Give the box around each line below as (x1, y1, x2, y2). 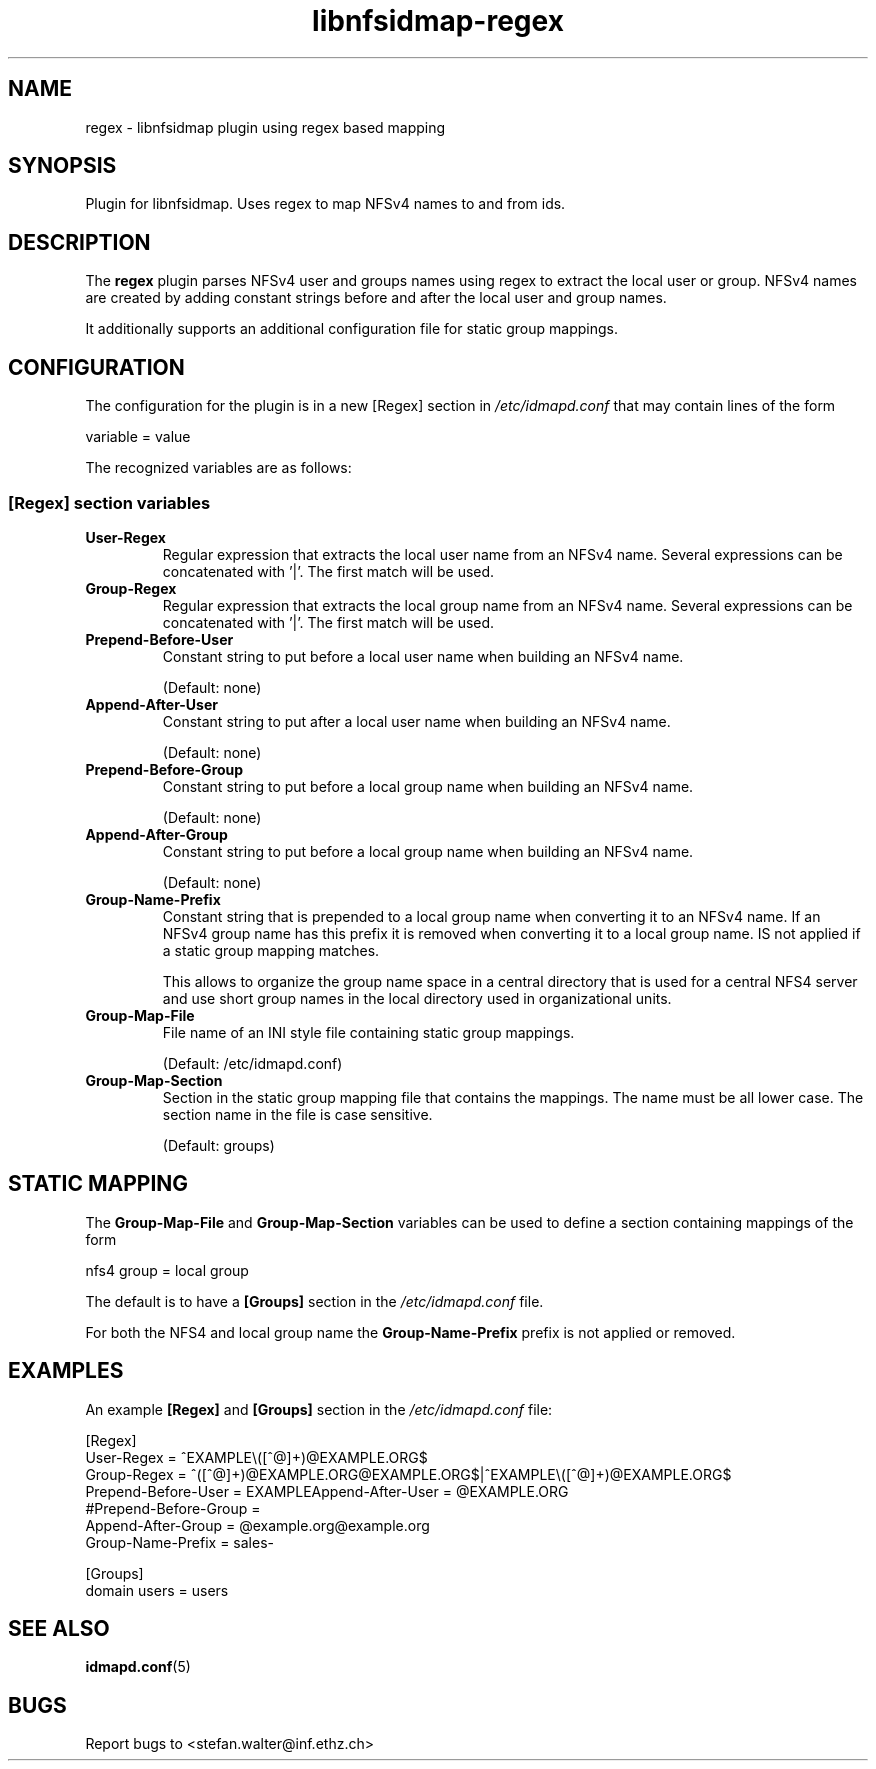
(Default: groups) (162, 1136, 275, 1154)
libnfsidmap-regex (312, 4, 564, 38)
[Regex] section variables (8, 492, 211, 513)
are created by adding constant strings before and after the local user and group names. (85, 289, 667, 307)
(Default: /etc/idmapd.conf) (162, 1054, 343, 1072)
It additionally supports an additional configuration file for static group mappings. (85, 320, 618, 338)
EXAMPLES (8, 1358, 124, 1384)
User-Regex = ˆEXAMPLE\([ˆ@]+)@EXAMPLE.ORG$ (85, 1448, 428, 1466)
